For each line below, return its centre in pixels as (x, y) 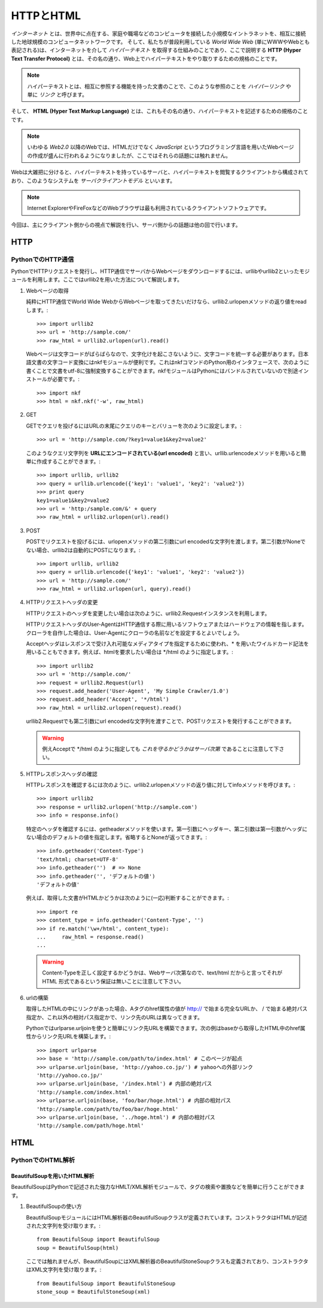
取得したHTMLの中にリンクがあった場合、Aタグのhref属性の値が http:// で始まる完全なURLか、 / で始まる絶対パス (167, 1009)
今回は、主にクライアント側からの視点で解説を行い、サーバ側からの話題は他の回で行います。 (126, 225)
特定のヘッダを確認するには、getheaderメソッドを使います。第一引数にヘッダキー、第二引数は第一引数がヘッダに (167, 829)
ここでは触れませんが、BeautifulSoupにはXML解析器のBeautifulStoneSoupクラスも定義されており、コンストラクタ (167, 1261)
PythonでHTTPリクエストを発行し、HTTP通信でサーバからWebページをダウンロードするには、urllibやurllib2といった (155, 271)
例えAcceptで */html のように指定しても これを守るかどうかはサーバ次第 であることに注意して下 (161, 749)
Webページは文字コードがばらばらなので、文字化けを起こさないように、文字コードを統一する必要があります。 (162, 354)
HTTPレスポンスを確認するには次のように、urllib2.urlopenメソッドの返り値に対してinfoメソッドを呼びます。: (161, 785)
